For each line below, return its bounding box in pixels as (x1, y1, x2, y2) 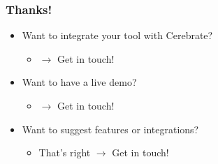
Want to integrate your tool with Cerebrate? (22, 28, 213, 43)
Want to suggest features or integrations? (22, 121, 199, 136)
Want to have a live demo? (22, 75, 137, 89)
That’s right (38, 145, 91, 160)
